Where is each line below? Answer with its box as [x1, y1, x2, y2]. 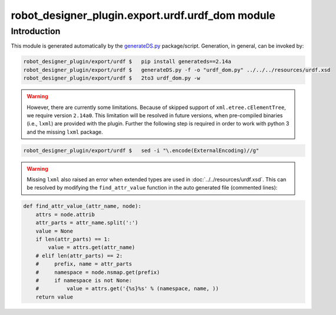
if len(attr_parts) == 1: [35, 236, 111, 243]
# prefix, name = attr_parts [35, 261, 132, 267]
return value [35, 293, 74, 300]
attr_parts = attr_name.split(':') [35, 220, 138, 226]
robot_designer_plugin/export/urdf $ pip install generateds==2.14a [23, 58, 232, 65]
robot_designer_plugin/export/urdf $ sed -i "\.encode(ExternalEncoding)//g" [23, 147, 260, 154]
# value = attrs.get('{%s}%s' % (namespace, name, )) [35, 286, 219, 292]
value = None [35, 227, 74, 234]
